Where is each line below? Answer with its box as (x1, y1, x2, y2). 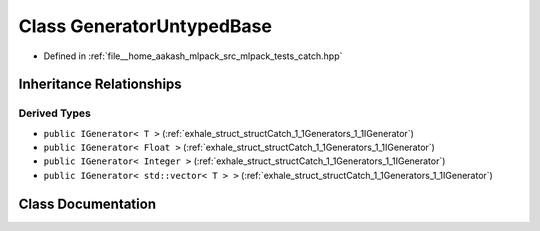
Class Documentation (18, 195, 157, 212)
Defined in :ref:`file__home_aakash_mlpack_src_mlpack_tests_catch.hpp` (43, 50, 343, 62)
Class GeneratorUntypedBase (18, 15, 272, 37)
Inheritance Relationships (18, 76, 182, 93)
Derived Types (18, 106, 92, 120)
